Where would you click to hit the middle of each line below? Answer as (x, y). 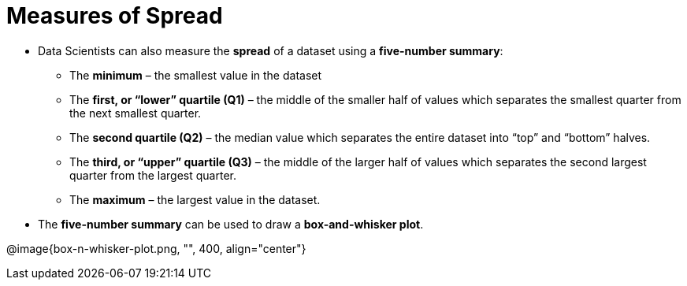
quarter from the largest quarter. (153, 175)
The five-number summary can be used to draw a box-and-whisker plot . (231, 224)
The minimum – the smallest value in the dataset (196, 75)
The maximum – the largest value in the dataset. (195, 199)
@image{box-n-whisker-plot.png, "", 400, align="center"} (156, 248)
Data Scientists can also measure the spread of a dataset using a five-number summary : (271, 50)
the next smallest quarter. (136, 113)
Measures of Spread (115, 16)
